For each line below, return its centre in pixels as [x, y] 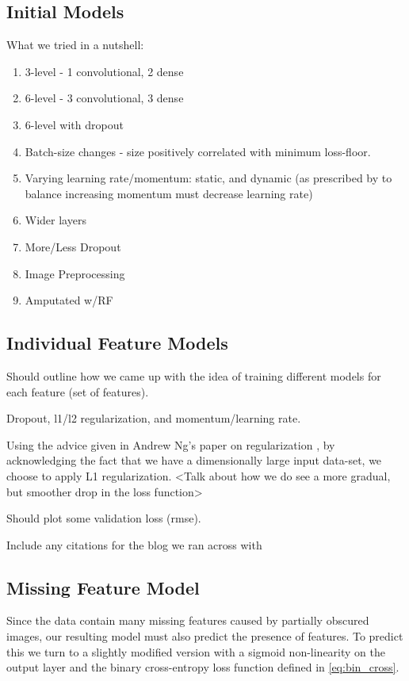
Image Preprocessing [75, 273]
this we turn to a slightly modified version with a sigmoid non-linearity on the [196, 651]
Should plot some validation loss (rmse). [104, 518]
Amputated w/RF [69, 300]
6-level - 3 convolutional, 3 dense [104, 98]
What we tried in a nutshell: [75, 45]
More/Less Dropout [73, 246]
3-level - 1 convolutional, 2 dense [104, 71]
